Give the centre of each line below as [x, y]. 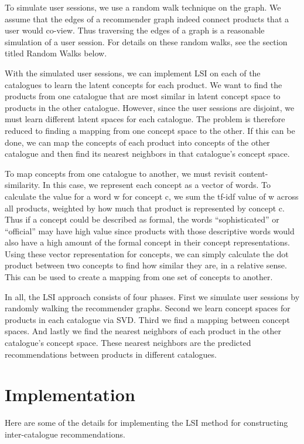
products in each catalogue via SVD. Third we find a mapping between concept [147, 319]
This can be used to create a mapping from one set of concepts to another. [139, 277]
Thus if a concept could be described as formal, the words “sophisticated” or [142, 219]
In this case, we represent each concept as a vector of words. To [157, 185]
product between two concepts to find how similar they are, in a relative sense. [146, 265]
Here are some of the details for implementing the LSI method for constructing [146, 423]
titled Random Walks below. [56, 53]
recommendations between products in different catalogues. [111, 354]
